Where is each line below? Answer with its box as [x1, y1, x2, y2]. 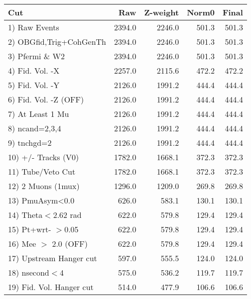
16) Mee [8, 238, 36, 249]
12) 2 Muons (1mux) [8, 180, 80, 192]
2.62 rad [53, 209, 82, 220]
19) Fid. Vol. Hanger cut [8, 281, 94, 293]
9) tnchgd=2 [8, 137, 52, 148]
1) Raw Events [8, 21, 59, 33]
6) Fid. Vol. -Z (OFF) [8, 94, 84, 105]
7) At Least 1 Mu [8, 108, 69, 119]
